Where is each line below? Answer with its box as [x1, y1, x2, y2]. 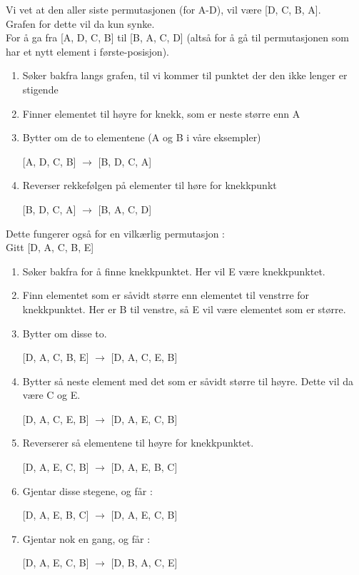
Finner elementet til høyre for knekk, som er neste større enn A [22, 106, 300, 121]
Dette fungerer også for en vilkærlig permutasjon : [6, 225, 226, 240]
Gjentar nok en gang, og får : [22, 531, 151, 546]
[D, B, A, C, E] [111, 555, 178, 570]
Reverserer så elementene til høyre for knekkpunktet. [22, 435, 254, 450]
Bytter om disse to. [22, 325, 107, 340]
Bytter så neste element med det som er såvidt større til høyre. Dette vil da [22, 373, 354, 388]
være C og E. [22, 387, 81, 402]
